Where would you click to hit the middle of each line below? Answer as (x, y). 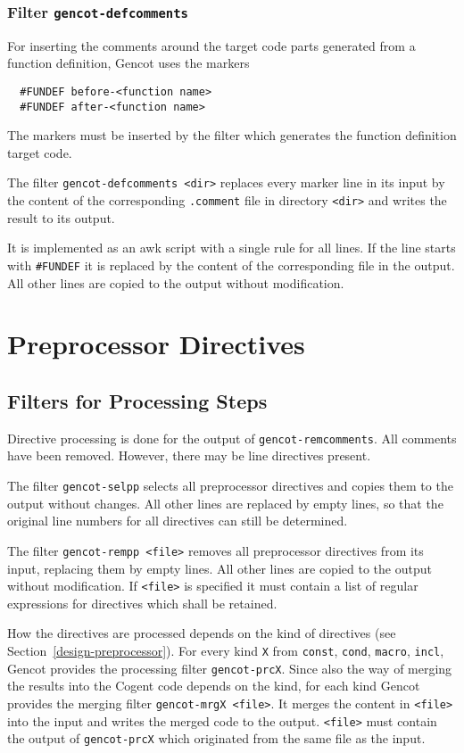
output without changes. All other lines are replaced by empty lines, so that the (225, 503)
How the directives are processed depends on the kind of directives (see (202, 633)
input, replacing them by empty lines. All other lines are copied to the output (220, 568)
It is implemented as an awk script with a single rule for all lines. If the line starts (232, 248)
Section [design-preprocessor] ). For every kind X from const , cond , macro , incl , (226, 650)
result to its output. (61, 217)
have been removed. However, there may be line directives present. (189, 455)
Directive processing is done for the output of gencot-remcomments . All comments (232, 438)
